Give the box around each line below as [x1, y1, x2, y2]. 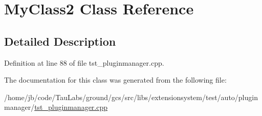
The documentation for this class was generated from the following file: [4, 74, 227, 85]
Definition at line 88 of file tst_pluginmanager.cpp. [4, 57, 164, 68]
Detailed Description [4, 33, 116, 49]
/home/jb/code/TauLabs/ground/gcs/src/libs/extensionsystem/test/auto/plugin [4, 91, 258, 102]
